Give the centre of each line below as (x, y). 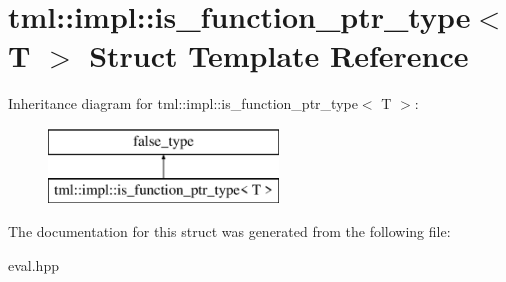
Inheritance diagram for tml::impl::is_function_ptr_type (183, 103)
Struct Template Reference (279, 55)
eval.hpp (33, 264)
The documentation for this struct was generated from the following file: (229, 231)
